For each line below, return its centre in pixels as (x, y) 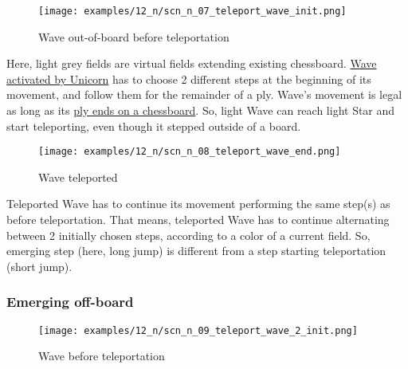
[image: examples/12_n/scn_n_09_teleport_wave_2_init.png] (198, 330)
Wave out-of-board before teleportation (134, 36)
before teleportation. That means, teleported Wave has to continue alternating (198, 220)
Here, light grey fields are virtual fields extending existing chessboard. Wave (192, 63)
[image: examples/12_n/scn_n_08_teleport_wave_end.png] (190, 152)
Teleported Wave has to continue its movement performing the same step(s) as (198, 204)
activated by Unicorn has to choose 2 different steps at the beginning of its (189, 79)
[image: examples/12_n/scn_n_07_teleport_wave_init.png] (192, 11)
